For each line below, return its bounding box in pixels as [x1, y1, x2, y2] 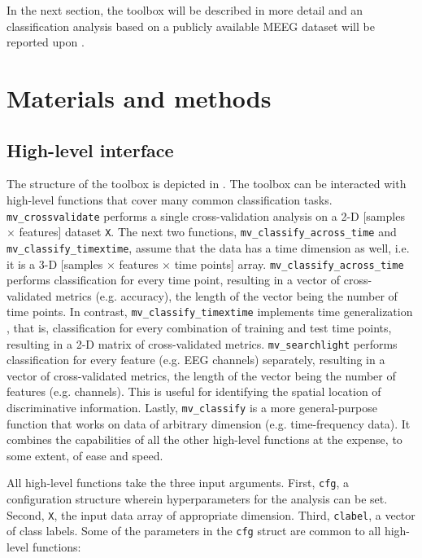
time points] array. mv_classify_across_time [174, 255, 404, 272]
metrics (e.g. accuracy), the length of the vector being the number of [55, 287, 398, 304]
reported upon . [7, 33, 85, 51]
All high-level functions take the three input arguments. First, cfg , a [7, 474, 350, 491]
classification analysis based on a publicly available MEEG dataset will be [7, 17, 375, 34]
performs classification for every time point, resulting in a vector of [7, 271, 341, 288]
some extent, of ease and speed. [7, 446, 163, 464]
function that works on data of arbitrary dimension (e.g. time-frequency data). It [7, 415, 411, 432]
